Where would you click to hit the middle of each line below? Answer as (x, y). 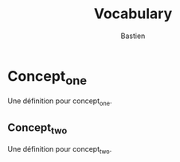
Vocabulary (133, 14)
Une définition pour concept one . (60, 102)
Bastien (133, 36)
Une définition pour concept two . (60, 150)
